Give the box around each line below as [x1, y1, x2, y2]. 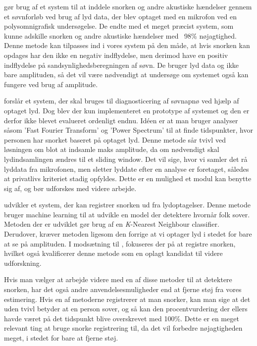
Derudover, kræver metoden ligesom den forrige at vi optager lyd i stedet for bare [4, 229, 252, 239]
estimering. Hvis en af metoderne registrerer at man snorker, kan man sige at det [4, 294, 251, 304]
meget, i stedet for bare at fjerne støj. [4, 333, 118, 343]
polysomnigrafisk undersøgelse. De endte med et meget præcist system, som [4, 21, 234, 31]
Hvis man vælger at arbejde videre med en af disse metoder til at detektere [4, 274, 232, 285]
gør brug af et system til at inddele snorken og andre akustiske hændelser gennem [4, 1, 252, 11]
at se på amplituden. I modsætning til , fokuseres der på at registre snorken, [4, 238, 236, 248]
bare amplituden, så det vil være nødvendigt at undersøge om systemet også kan [4, 69, 249, 80]
